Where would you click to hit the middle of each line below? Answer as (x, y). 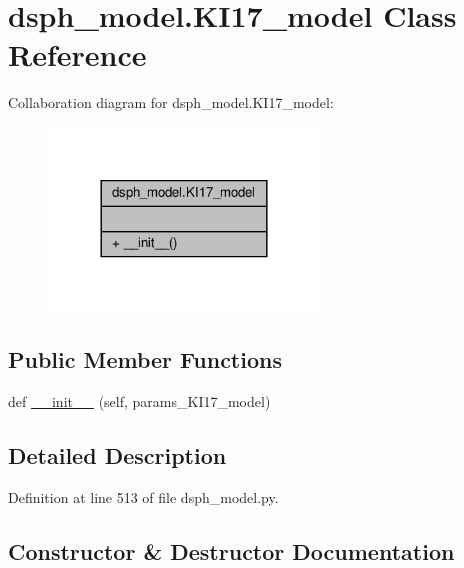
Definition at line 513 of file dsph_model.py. (143, 496)
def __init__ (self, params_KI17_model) (139, 401)
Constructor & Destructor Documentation (231, 550)
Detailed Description (117, 454)
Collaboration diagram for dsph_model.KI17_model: (171, 102)
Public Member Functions (145, 359)
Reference (77, 54)
